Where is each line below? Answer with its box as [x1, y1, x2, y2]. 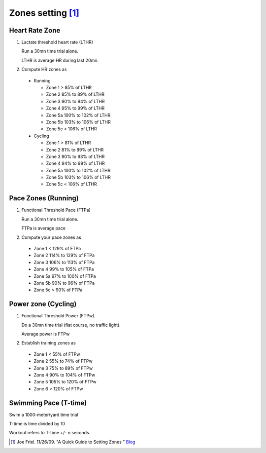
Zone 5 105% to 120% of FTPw [33, 379, 97, 385]
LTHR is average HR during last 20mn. [21, 57, 99, 63]
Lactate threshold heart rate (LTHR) [21, 39, 94, 45]
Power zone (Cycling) [9, 300, 77, 308]
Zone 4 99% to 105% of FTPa [33, 266, 94, 272]
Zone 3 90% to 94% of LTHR [46, 98, 105, 104]
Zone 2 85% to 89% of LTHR [46, 91, 105, 97]
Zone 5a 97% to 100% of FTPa [33, 273, 96, 279]
